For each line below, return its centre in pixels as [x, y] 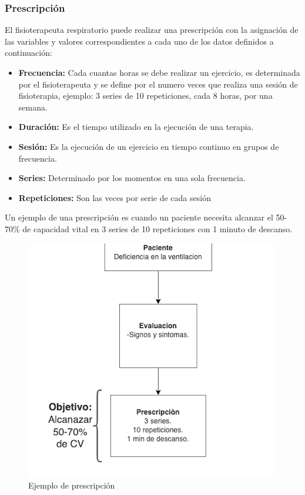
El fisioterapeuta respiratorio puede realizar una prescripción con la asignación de [152, 30]
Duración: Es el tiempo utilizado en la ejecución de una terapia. [136, 127]
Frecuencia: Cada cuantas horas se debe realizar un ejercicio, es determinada [159, 72]
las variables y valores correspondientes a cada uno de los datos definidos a [139, 41]
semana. [33, 107]
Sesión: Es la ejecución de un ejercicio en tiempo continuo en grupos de [149, 146]
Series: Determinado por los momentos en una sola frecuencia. [132, 178]
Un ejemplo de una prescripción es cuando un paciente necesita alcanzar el [139, 217]
